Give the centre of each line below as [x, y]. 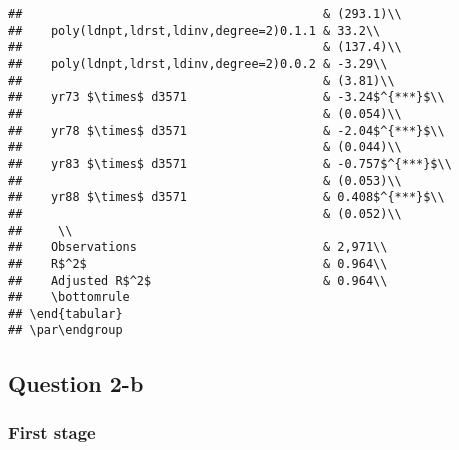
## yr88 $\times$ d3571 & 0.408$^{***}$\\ [226, 197]
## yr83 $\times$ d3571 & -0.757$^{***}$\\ [230, 163]
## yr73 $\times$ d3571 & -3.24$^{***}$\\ [226, 97]
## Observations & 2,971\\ [198, 247]
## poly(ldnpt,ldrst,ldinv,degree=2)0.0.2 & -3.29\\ [198, 63]
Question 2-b [76, 382]
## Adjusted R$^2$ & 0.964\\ [198, 280]
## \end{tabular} [65, 313]
